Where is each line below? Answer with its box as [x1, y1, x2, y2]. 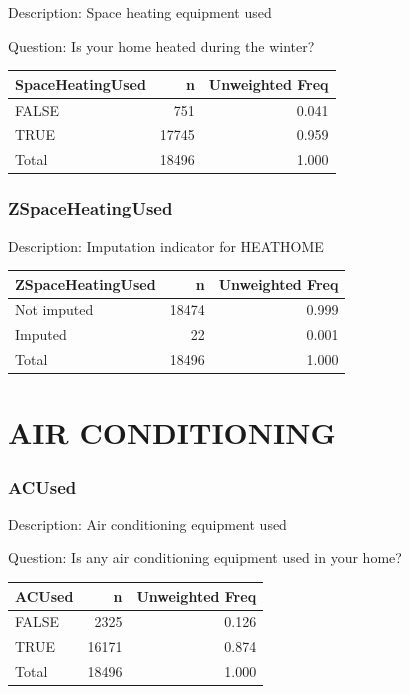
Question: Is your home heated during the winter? [8, 35, 315, 56]
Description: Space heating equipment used [8, 2, 272, 22]
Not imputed [15, 299, 94, 320]
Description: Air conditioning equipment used [8, 513, 287, 534]
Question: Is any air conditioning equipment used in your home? [8, 547, 402, 568]
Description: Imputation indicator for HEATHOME [8, 235, 324, 256]
